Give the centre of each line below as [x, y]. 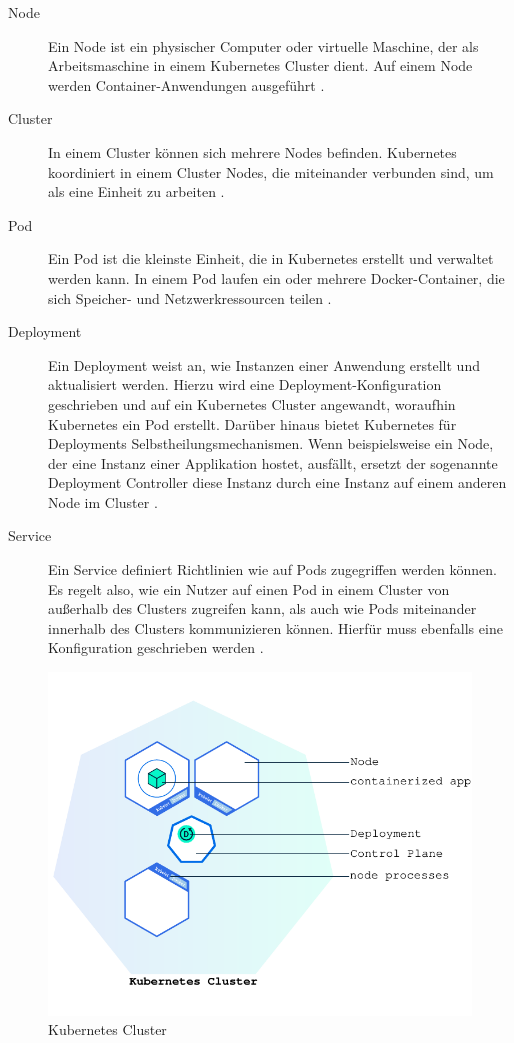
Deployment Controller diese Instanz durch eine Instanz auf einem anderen [277, 482]
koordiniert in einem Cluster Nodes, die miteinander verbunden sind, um [271, 171]
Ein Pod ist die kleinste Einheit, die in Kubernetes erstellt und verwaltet [271, 258]
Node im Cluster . [103, 501]
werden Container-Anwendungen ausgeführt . [186, 84]
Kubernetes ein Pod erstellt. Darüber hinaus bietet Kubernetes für [252, 423]
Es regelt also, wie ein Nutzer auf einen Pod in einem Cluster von [249, 588]
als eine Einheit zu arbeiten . [136, 191]
